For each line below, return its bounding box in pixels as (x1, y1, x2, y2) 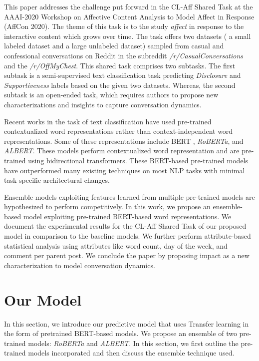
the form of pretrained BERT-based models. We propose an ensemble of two (4, 328, 237, 339)
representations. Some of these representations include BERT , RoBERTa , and (4, 135, 244, 146)
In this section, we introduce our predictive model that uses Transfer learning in (4, 318, 249, 329)
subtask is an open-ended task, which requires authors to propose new (4, 89, 219, 100)
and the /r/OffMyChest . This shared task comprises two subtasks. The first (4, 60, 236, 70)
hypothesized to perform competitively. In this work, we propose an (4, 201, 211, 212)
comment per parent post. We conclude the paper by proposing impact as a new (4, 250, 250, 261)
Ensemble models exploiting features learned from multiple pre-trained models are (4, 191, 255, 202)
